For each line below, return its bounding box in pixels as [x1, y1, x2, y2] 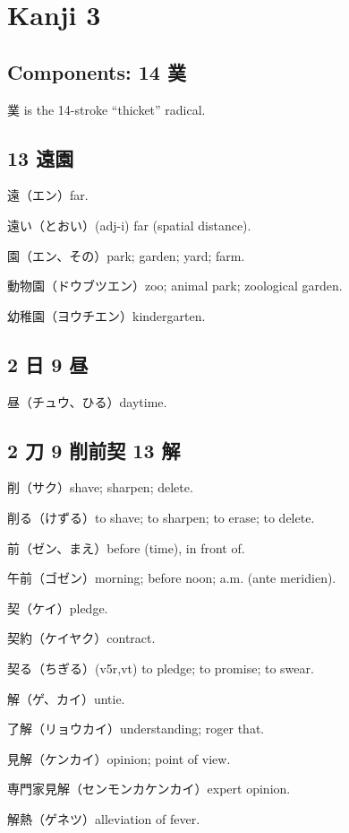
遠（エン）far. [7, 186, 89, 204]
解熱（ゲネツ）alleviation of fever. [7, 809, 200, 828]
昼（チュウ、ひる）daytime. [7, 392, 167, 411]
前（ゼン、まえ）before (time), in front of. [7, 538, 245, 557]
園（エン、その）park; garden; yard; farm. [7, 246, 245, 265]
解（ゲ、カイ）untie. [7, 689, 125, 707]
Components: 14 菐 [7, 57, 186, 85]
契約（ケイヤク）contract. [7, 629, 156, 647]
